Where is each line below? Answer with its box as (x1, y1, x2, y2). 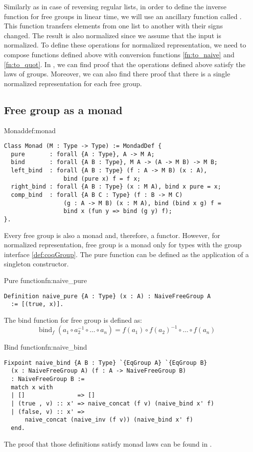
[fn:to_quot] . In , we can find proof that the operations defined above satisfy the (4, 59, 246, 69)
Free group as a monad (4, 102, 123, 117)
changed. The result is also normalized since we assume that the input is (4, 30, 221, 40)
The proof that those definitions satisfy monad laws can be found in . (4, 438, 212, 449)
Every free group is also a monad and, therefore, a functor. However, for (4, 230, 220, 240)
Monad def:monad (4, 125, 56, 135)
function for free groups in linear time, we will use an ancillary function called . (4, 11, 242, 21)
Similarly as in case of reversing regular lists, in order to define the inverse (4, 1, 227, 11)
